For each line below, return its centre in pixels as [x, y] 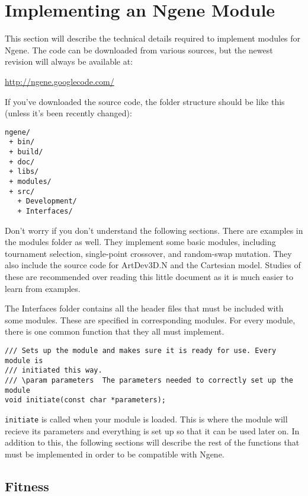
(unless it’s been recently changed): [68, 113]
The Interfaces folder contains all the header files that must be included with [144, 308]
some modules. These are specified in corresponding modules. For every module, [150, 319]
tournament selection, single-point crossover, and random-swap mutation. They [148, 253]
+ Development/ [47, 201]
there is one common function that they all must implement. [115, 331]
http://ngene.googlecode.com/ [60, 81]
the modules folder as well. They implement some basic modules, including [140, 242]
